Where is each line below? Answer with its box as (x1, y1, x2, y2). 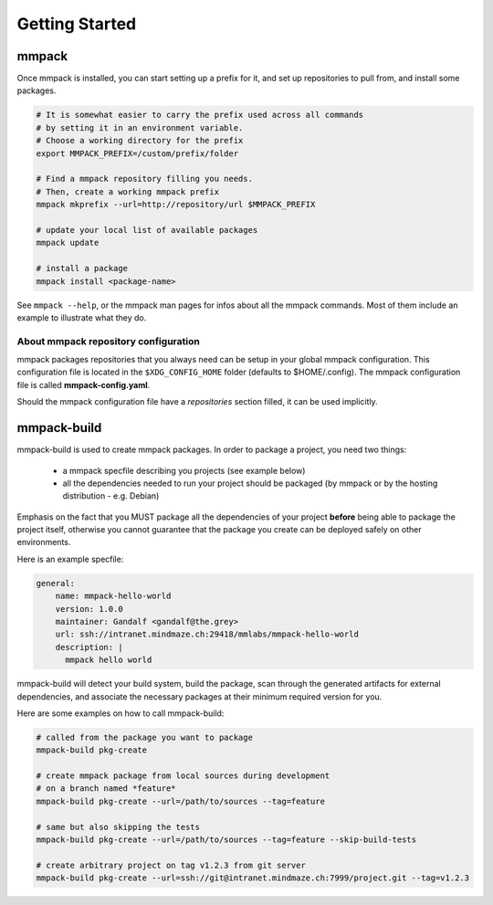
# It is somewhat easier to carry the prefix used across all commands (36, 110, 364, 121)
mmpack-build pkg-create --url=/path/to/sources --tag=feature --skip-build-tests (36, 835, 417, 845)
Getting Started (16, 14, 137, 34)
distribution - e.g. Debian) (62, 490, 160, 501)
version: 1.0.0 (55, 604, 123, 614)
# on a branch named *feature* (36, 784, 177, 794)
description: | (55, 642, 123, 652)
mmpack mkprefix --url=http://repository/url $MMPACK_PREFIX (36, 199, 316, 210)
